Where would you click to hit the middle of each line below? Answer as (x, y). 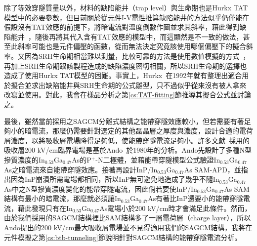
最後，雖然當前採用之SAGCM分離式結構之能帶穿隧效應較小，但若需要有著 (124, 121)
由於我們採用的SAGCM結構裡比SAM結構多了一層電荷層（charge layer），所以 (128, 218)
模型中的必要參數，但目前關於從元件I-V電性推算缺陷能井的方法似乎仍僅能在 (127, 17)
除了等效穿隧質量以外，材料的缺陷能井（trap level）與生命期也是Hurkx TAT (126, 7)
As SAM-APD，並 (213, 169)
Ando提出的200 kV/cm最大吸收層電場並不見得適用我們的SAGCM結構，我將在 (128, 227)
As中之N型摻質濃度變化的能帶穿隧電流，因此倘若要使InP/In (101, 188)
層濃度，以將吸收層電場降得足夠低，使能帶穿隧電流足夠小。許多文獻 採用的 (127, 140)
